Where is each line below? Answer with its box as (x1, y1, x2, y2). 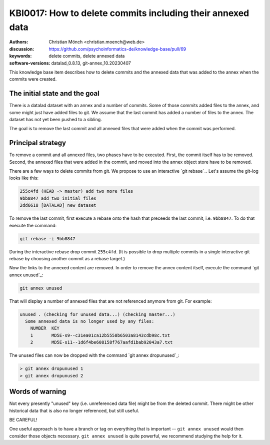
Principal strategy (9, 139, 66, 147)
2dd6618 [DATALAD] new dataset (19, 203, 97, 208)
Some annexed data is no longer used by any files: (25, 318, 154, 324)
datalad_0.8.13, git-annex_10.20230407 (51, 60, 131, 66)
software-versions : (9, 60, 50, 66)
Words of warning (9, 387, 66, 396)
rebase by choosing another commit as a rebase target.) (9, 255, 125, 261)
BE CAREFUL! (9, 416, 37, 422)
